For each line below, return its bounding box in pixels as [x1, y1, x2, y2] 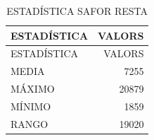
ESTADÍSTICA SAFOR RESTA [6, 4, 148, 18]
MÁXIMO [11, 81, 55, 96]
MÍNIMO [11, 98, 51, 113]
